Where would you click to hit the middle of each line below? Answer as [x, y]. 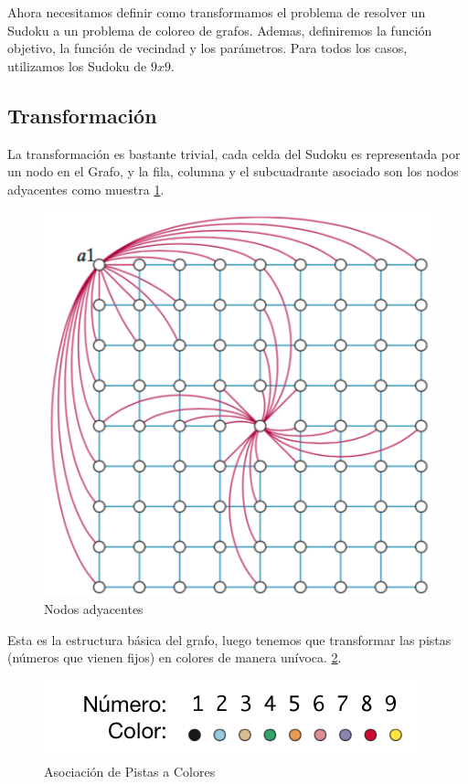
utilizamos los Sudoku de [77, 65]
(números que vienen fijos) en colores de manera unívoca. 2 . [175, 657]
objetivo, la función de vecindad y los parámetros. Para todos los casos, [207, 48]
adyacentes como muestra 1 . [86, 189]
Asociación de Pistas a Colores [130, 772]
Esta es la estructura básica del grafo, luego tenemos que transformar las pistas [229, 639]
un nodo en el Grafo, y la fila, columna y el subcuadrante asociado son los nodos [233, 171]
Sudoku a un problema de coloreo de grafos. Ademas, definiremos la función [220, 30]
